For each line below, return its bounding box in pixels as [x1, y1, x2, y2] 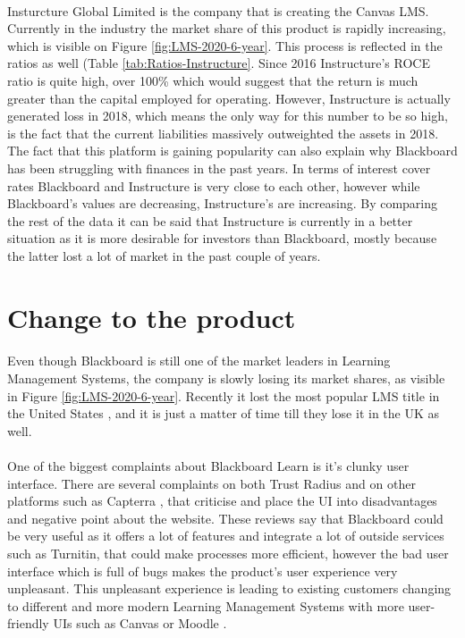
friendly [7, 614, 49, 633]
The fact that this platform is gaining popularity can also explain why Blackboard [7, 141, 458, 160]
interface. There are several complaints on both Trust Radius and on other [7, 474, 416, 492]
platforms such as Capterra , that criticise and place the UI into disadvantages [7, 491, 437, 510]
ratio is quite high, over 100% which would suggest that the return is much [7, 71, 418, 89]
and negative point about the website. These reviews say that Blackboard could [7, 508, 444, 527]
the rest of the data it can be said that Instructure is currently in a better [7, 211, 413, 230]
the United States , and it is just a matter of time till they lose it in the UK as [7, 404, 440, 423]
